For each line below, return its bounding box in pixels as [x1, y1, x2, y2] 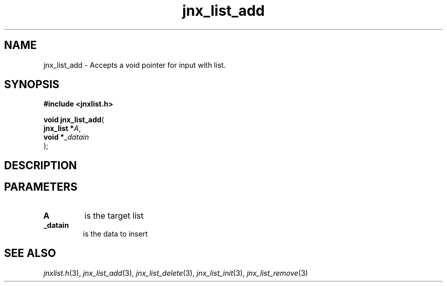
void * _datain [43, 133, 89, 142]
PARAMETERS [4, 180, 78, 194]
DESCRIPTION [4, 159, 77, 172]
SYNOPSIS [4, 78, 60, 91]
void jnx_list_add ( [43, 115, 104, 124]
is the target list [84, 210, 144, 221]
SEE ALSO [4, 247, 56, 260]
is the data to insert [83, 229, 148, 238]
